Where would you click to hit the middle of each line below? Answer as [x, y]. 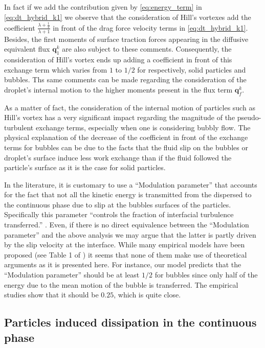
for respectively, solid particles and [192, 69]
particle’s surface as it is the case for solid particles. [85, 167]
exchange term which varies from [56, 69]
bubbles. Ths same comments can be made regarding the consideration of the [125, 79]
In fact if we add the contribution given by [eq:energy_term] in [103, 7]
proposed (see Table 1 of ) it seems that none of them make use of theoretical [126, 254]
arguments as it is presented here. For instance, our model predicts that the [123, 264]
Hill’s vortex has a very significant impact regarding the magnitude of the [120, 117]
